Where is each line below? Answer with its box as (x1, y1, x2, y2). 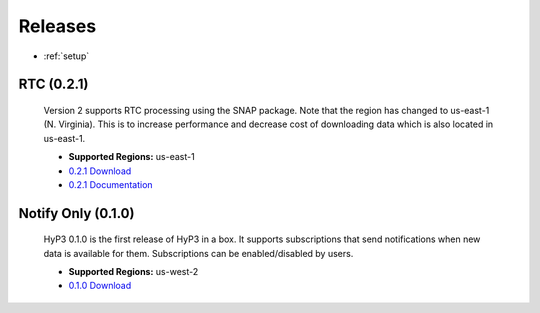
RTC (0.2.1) (18, 76, 89, 93)
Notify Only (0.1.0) (18, 205, 135, 222)
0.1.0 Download (68, 280, 132, 292)
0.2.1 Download (68, 165, 132, 177)
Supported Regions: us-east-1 (68, 151, 195, 163)
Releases (18, 15, 97, 37)
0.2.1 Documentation (68, 178, 154, 190)
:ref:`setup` (43, 50, 90, 62)
